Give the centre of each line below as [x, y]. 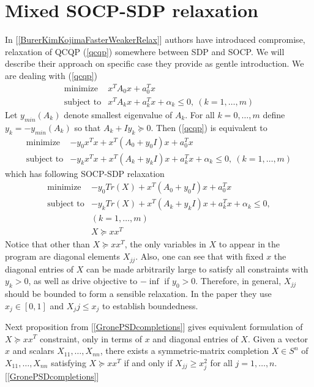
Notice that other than [47, 244]
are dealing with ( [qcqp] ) [51, 75]
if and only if [148, 362]
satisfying [69, 362]
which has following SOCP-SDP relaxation [85, 173]
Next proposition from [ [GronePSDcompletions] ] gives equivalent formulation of [154, 326]
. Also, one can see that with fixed [200, 256]
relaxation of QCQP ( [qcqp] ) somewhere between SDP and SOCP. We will [145, 51]
